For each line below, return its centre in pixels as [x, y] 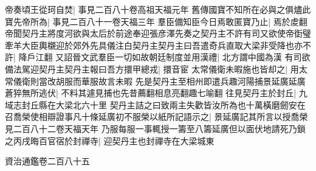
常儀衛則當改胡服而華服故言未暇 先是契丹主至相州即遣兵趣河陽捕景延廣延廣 [155, 81]
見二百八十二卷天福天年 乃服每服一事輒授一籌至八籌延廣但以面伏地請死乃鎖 [155, 128]
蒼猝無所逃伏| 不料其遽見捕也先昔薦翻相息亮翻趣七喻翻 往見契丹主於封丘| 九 [156, 93]
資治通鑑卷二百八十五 [47, 161]
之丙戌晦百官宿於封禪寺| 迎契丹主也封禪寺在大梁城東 [110, 140]
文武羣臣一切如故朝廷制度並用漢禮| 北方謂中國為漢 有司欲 [196, 57]
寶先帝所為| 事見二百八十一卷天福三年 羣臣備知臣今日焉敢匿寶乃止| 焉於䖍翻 [156, 21]
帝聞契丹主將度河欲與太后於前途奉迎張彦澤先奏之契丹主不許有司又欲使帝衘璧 [158, 33]
